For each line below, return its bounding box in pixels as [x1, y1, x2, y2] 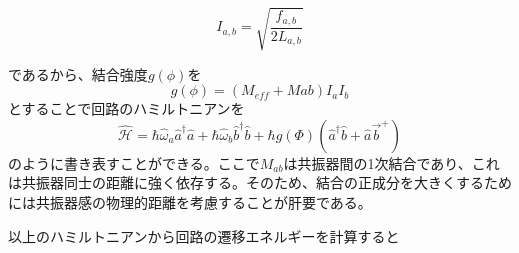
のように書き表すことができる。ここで [8, 152, 260, 173]
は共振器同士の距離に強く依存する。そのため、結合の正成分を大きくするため [8, 172, 512, 193]
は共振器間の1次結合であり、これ [283, 152, 500, 173]
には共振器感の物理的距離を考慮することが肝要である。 [8, 191, 372, 212]
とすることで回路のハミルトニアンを [8, 98, 245, 119]
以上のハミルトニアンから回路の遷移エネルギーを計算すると [8, 225, 400, 246]
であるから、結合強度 [8, 63, 148, 84]
